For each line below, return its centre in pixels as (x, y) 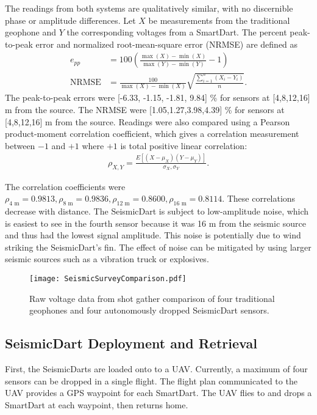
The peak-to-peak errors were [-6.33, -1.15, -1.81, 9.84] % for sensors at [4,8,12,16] (158, 97)
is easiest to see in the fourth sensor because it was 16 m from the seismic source (155, 223)
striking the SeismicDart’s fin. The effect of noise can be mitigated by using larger (158, 247)
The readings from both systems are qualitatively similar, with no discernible (149, 8)
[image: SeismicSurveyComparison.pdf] (108, 278)
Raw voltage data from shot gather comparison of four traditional (152, 298)
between (20, 145)
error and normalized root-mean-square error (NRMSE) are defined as (167, 44)
